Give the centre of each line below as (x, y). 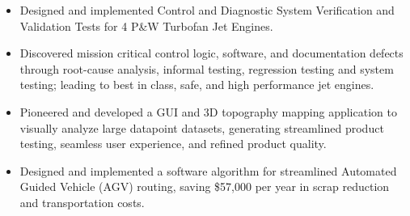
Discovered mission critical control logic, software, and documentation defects (211, 53)
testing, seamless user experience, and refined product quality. (173, 144)
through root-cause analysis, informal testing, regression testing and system (207, 68)
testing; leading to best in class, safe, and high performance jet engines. (197, 85)
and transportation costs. (82, 202)
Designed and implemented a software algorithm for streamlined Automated (208, 170)
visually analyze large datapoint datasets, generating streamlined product (202, 127)
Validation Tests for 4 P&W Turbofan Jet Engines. (146, 25)
